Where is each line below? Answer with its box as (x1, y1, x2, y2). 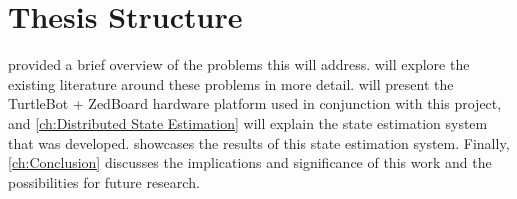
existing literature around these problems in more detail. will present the (8, 73, 454, 94)
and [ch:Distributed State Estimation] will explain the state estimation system (8, 112, 488, 133)
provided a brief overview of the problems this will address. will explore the (8, 54, 470, 75)
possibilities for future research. (8, 171, 200, 192)
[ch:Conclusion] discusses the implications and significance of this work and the (8, 152, 492, 173)
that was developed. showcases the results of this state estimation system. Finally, (8, 132, 510, 153)
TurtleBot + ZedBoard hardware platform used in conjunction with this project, (8, 93, 502, 114)
